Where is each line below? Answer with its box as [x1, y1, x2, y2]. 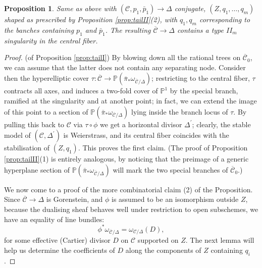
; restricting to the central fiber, [151, 73, 250, 83]
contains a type [177, 24, 224, 35]
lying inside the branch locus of [131, 106, 228, 117]
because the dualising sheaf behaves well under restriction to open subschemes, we [4, 203, 258, 214]
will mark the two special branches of [113, 164, 228, 175]
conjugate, [174, 3, 206, 13]
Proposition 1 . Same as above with [4, 3, 117, 13]
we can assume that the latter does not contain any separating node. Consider [4, 62, 246, 72]
